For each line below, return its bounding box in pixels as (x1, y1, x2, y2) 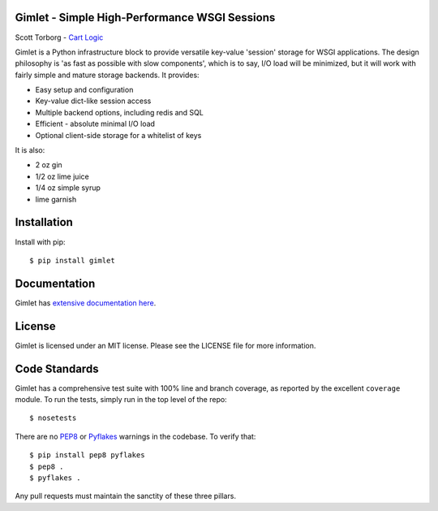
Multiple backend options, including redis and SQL (35, 107, 204, 117)
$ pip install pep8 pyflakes (29, 451, 145, 460)
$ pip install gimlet (29, 256, 115, 265)
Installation (15, 215, 73, 229)
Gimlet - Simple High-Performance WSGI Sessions (15, 11, 276, 24)
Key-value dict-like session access (35, 96, 152, 106)
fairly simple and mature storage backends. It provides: (15, 70, 200, 80)
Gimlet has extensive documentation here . (15, 297, 157, 308)
